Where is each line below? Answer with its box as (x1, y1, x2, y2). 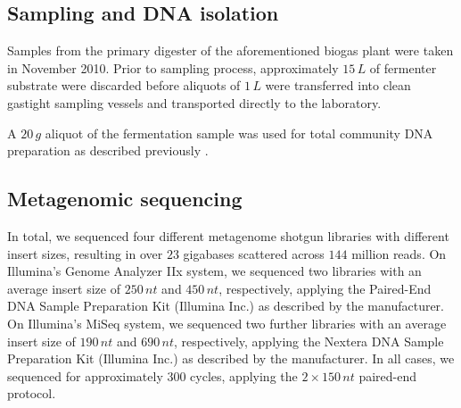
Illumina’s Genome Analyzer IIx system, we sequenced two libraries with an (7, 262, 422, 280)
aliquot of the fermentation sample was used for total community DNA (45, 123, 433, 142)
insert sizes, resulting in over (7, 244, 163, 262)
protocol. (7, 384, 56, 403)
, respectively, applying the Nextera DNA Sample (173, 331, 444, 350)
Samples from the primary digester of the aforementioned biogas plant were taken (7, 41, 454, 60)
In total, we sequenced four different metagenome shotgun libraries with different (7, 226, 449, 245)
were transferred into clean (265, 76, 411, 95)
